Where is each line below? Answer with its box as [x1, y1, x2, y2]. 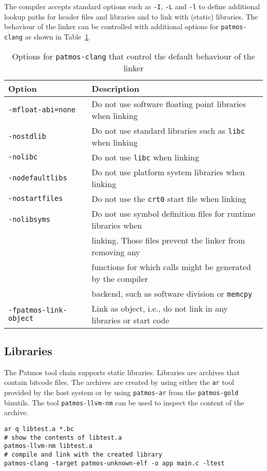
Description [91, 82, 140, 94]
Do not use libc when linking [91, 151, 199, 163]
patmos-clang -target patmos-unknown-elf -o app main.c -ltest [4, 459, 225, 467]
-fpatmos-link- [8, 305, 67, 314]
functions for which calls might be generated [91, 260, 251, 273]
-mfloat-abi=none [8, 105, 75, 114]
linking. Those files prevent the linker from [91, 234, 245, 246]
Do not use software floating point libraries [91, 97, 246, 110]
